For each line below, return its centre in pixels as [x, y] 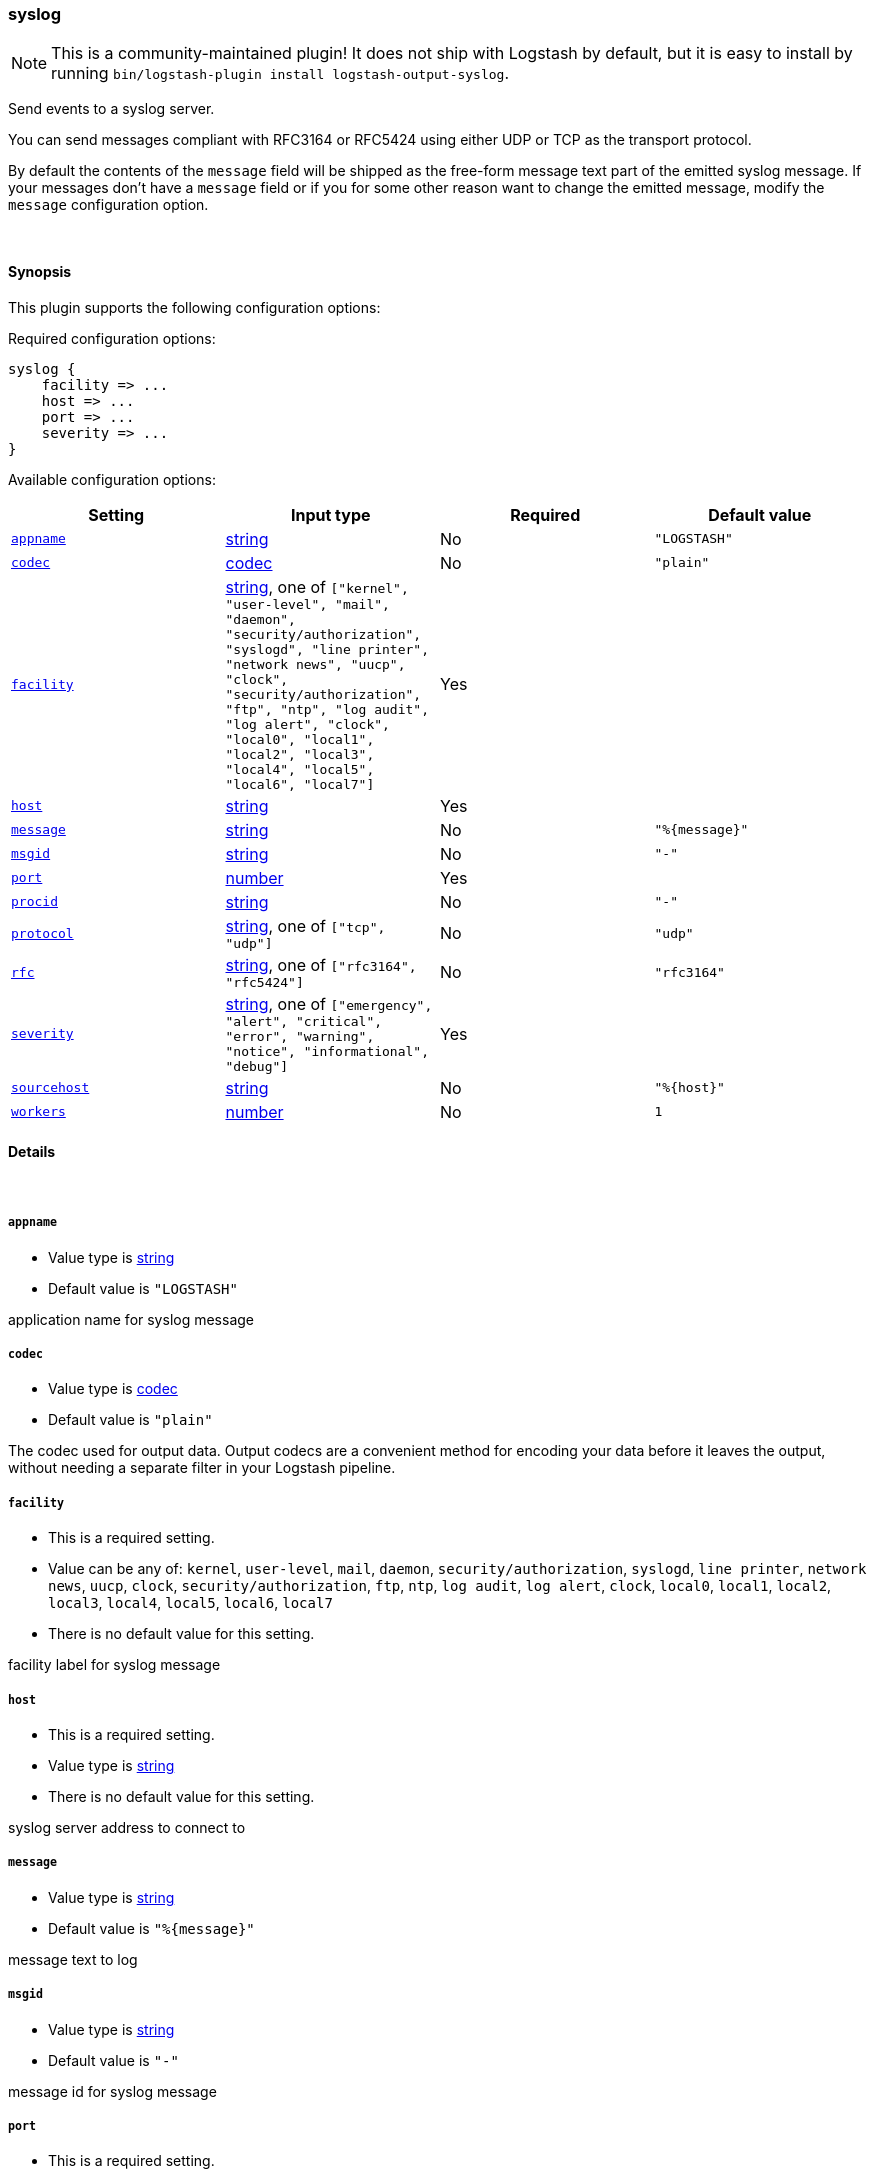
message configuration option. [108, 205]
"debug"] [257, 1066]
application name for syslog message [131, 1319]
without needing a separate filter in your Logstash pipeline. [202, 1468]
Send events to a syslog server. [111, 109]
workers [38, 1112]
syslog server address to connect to [127, 1827]
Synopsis [40, 271]
